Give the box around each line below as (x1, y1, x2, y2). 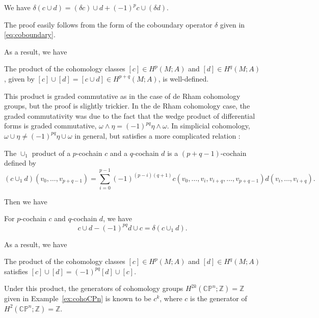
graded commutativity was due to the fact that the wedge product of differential (4, 110, 255, 121)
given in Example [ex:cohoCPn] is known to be (4, 293, 151, 304)
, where (159, 293, 182, 304)
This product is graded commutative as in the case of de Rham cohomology (4, 90, 241, 101)
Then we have (4, 196, 47, 206)
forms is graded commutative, (4, 120, 97, 131)
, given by (4, 73, 35, 84)
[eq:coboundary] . (4, 29, 56, 40)
